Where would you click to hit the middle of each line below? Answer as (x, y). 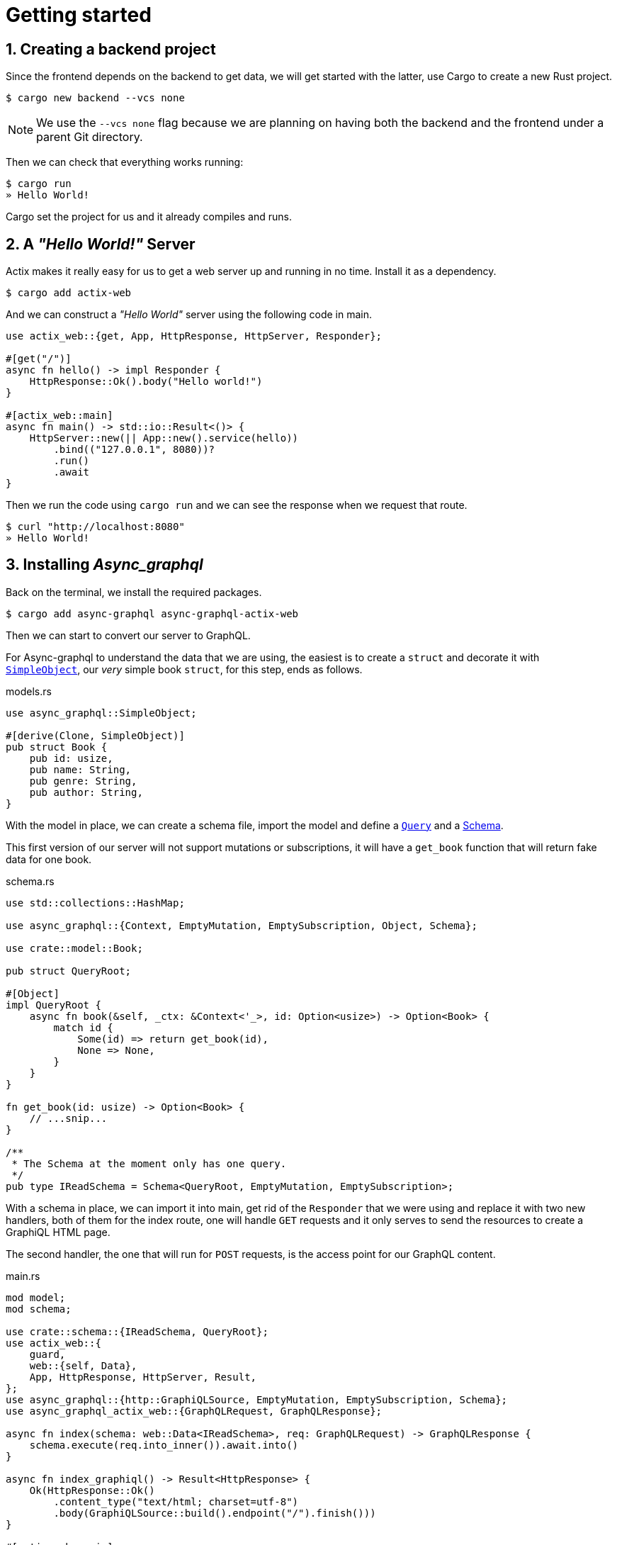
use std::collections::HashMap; (95, 903)
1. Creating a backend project (111, 49)
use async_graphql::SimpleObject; (101, 713)
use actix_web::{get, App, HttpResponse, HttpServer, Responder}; (194, 336)
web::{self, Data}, (83, 1365)
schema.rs (30, 881)
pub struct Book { (57, 747)
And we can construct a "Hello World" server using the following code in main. (189, 315)
